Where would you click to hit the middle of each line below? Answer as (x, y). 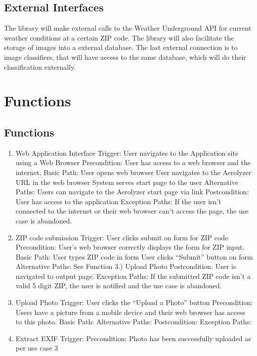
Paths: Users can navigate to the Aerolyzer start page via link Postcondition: (132, 192)
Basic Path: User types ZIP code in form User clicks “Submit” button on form (134, 256)
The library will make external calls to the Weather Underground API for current (128, 28)
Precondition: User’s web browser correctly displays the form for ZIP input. (130, 247)
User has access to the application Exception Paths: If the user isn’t (118, 201)
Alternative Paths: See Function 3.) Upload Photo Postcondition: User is (126, 266)
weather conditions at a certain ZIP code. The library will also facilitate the (119, 37)
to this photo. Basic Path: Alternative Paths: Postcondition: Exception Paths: (134, 322)
